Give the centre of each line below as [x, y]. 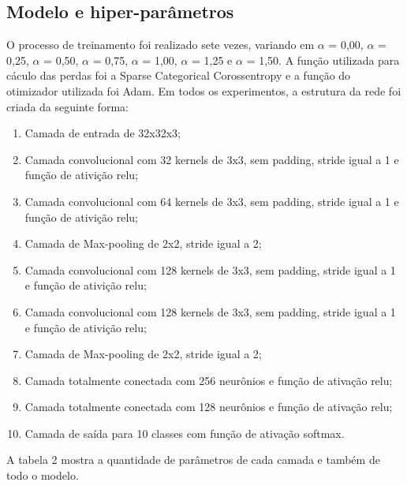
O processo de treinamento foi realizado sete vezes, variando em [161, 45]
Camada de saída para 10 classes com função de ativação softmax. [185, 433]
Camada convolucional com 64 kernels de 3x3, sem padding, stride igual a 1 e [212, 201]
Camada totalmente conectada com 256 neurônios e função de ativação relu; [209, 380]
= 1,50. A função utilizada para [323, 60]
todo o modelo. [43, 475]
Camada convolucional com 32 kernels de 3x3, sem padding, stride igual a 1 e [212, 159]
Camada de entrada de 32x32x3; [103, 133]
